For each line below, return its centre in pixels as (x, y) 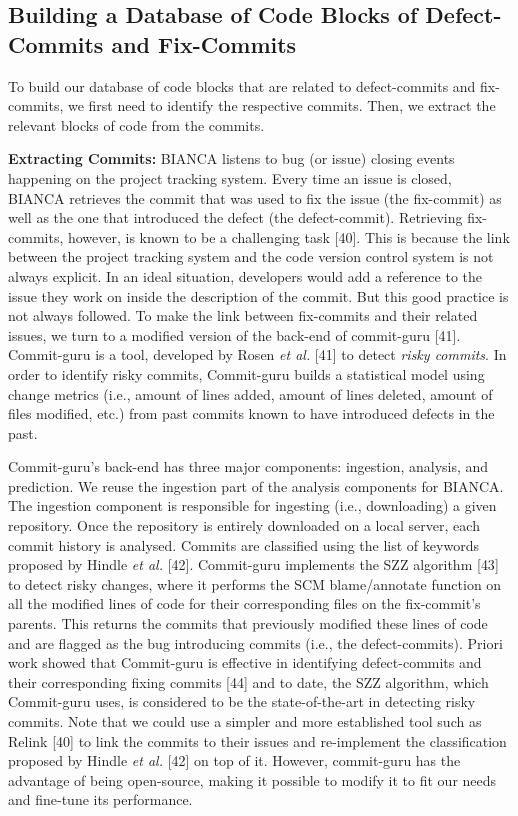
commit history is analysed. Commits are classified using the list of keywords (243, 544)
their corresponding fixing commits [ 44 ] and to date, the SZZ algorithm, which (248, 681)
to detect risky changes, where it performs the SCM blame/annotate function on (255, 583)
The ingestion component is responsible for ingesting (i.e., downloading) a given (252, 505)
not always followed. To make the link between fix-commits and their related (243, 315)
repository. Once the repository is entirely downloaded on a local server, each (244, 525)
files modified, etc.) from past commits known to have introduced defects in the (251, 413)
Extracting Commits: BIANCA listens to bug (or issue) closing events (231, 158)
